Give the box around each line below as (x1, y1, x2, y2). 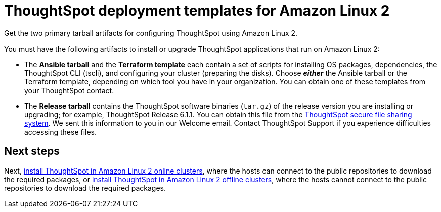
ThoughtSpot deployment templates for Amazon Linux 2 (4, 2, 390, 19)
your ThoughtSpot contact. (24, 86, 114, 95)
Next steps (4, 145, 60, 158)
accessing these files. (24, 127, 97, 136)
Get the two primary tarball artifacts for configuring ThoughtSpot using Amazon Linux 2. (4, 28, 298, 37)
